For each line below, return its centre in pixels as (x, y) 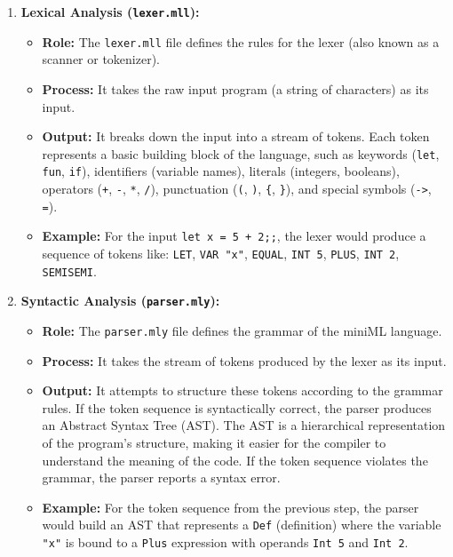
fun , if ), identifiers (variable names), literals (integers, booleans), (221, 171)
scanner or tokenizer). (101, 59)
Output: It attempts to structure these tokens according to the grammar (242, 390)
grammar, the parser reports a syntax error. (161, 477)
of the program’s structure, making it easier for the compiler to (214, 442)
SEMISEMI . (69, 271)
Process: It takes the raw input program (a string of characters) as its (235, 88)
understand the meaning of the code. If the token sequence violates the (235, 460)
